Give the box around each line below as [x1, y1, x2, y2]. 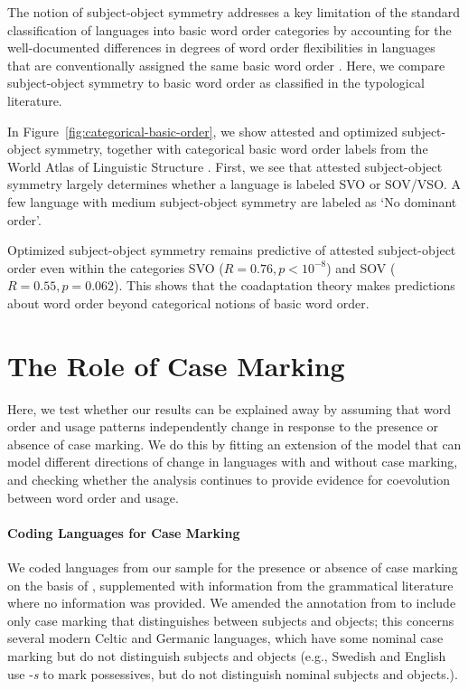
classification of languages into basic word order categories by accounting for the [7, 20, 452, 39]
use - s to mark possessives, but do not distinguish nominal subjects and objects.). [7, 664, 458, 683]
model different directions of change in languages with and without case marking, [7, 452, 458, 471]
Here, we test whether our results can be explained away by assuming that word [7, 399, 451, 418]
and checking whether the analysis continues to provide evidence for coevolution [7, 470, 450, 488]
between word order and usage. [7, 487, 179, 506]
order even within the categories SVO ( [7, 258, 224, 277]
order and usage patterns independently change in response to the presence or [7, 417, 439, 436]
